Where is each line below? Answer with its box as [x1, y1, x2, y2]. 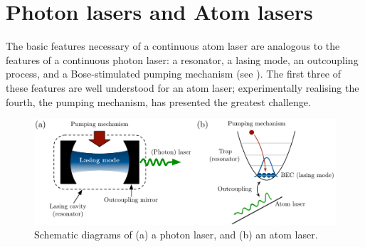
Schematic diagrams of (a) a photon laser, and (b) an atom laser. [34, 227, 318, 242]
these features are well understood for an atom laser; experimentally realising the [6, 80, 359, 95]
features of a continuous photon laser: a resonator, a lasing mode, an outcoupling [6, 52, 359, 67]
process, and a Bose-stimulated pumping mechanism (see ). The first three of [6, 66, 341, 81]
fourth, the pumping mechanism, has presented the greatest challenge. [6, 94, 311, 109]
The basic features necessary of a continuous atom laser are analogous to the [6, 38, 340, 53]
